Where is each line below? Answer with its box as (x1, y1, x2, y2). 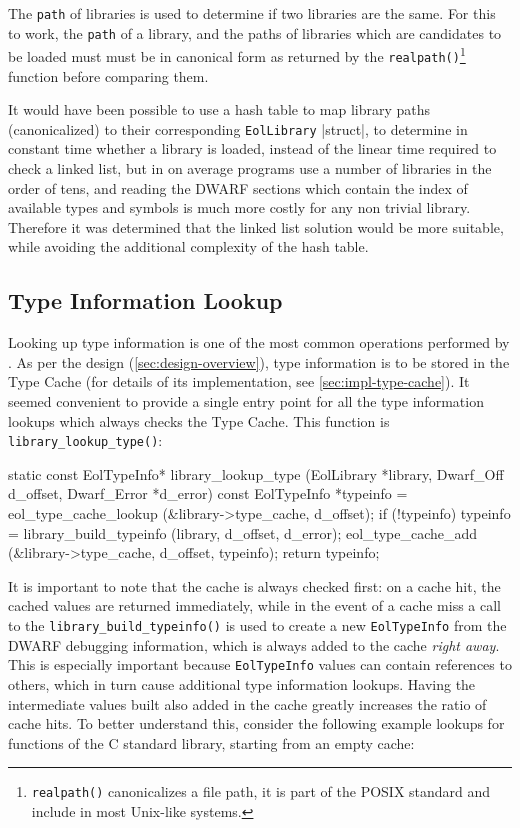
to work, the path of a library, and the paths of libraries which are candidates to (8, 22, 502, 43)
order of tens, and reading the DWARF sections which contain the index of (8, 177, 468, 198)
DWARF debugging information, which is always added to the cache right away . (8, 634, 500, 655)
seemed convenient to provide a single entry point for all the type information (8, 391, 484, 412)
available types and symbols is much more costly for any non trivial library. (8, 197, 471, 218)
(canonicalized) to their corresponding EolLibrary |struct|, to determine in (8, 118, 468, 139)
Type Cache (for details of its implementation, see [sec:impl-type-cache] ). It (8, 371, 470, 392)
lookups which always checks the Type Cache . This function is (8, 410, 390, 431)
